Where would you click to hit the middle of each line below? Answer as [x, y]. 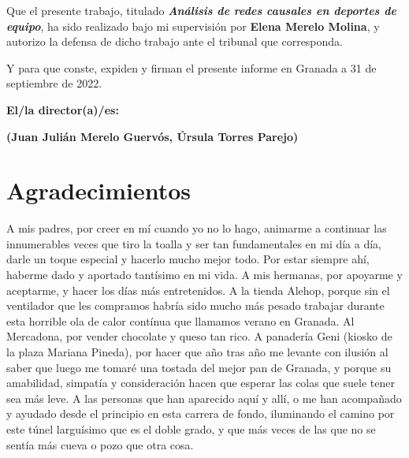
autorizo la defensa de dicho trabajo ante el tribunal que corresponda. [175, 41]
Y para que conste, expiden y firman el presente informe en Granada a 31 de [191, 67]
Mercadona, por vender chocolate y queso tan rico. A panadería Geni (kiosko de [199, 336]
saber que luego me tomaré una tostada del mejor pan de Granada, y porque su [199, 367]
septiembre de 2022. [54, 83]
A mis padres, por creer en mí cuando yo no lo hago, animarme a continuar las [197, 228]
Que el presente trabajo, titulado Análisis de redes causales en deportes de [201, 10]
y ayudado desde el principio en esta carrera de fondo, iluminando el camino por [201, 413]
